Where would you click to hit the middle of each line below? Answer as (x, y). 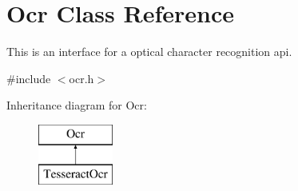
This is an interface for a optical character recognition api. (149, 52)
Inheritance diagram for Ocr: (77, 105)
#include (29, 78)
